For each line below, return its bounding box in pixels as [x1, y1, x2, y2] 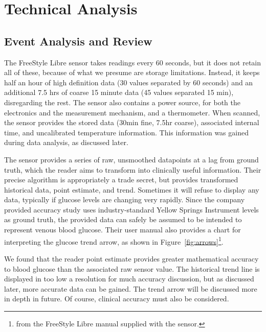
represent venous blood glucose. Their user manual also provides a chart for [4, 224, 241, 235]
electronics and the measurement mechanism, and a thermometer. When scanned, [4, 107, 260, 117]
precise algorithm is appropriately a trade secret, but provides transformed [4, 174, 238, 185]
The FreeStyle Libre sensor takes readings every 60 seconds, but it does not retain [4, 57, 261, 67]
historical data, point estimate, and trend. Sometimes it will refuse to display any [4, 184, 259, 195]
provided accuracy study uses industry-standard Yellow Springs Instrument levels [4, 204, 259, 215]
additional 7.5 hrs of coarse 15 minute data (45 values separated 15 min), [4, 87, 234, 98]
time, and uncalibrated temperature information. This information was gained [4, 127, 249, 137]
